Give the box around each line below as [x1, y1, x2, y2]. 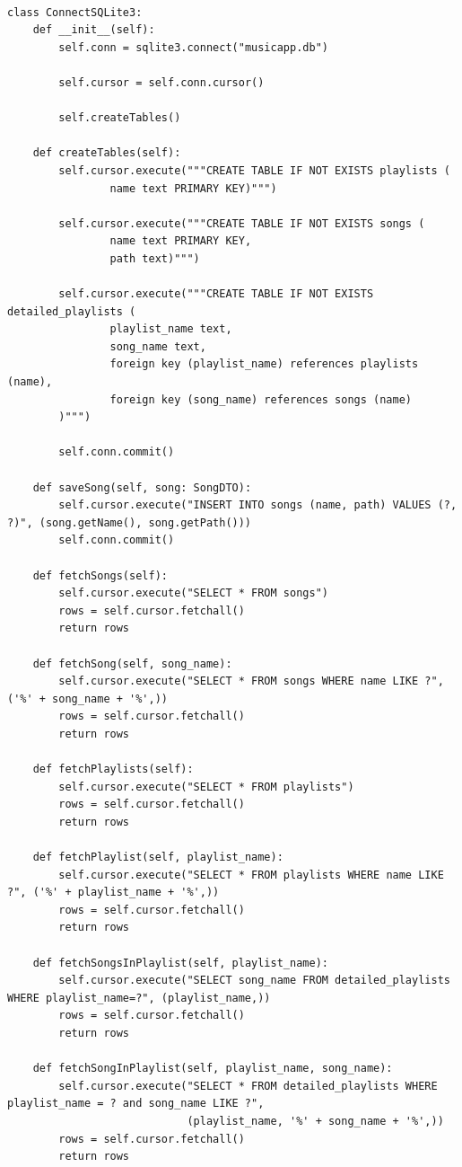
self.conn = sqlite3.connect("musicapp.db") [58, 40, 328, 54]
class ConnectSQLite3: [7, 5, 143, 19]
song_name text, [109, 340, 206, 353]
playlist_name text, [109, 323, 232, 336]
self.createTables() [58, 111, 181, 125]
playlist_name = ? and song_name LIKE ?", [7, 1097, 265, 1110]
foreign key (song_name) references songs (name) [109, 393, 413, 406]
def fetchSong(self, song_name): [32, 657, 232, 670]
